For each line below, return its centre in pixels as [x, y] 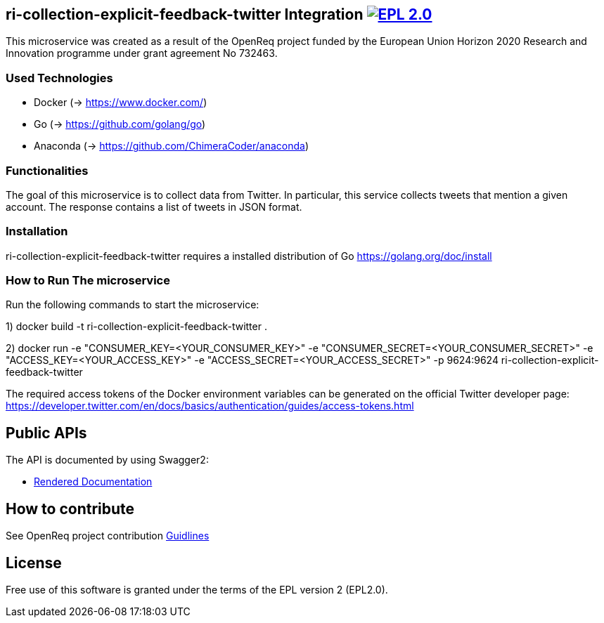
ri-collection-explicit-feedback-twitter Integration [185, 14]
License [34, 563]
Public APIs [46, 433]
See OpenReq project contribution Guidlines [108, 536]
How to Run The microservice [88, 281]
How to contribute [70, 509]
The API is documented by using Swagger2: [107, 460]
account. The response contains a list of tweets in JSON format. [154, 206]
